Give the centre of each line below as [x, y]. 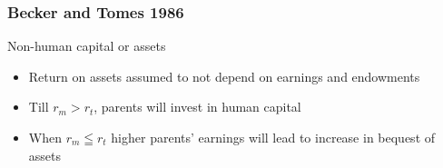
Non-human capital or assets [87, 46]
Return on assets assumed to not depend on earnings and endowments [224, 76]
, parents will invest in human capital [197, 107]
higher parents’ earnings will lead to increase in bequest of [273, 137]
